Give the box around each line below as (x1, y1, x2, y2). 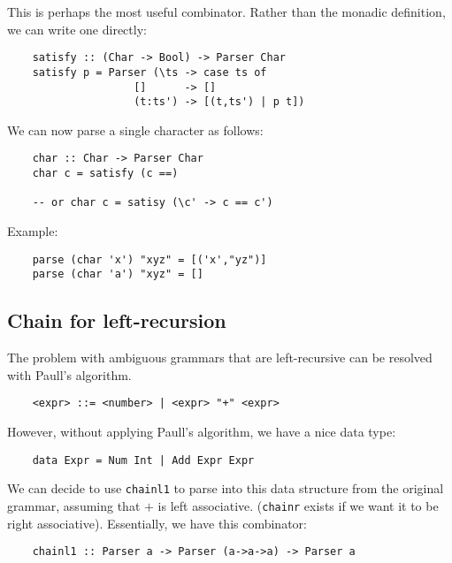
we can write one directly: (7, 19, 147, 38)
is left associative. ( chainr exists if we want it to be (157, 496, 439, 514)
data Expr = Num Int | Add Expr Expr (32, 453, 255, 467)
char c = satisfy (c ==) (32, 167, 179, 180)
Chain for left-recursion (7, 307, 226, 334)
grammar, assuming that (7, 496, 141, 514)
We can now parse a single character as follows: (7, 120, 264, 139)
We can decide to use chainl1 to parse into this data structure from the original (7, 479, 444, 498)
